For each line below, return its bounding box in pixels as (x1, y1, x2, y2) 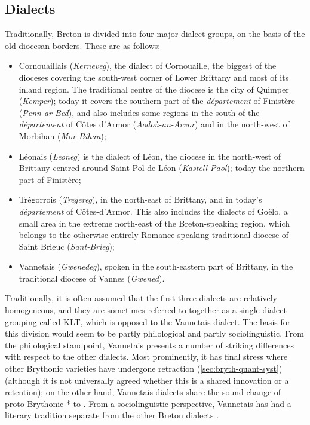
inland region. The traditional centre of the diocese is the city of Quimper (19, 82, 289, 95)
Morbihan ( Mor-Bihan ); (19, 129, 106, 142)
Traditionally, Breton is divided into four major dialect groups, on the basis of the (5, 27, 305, 40)
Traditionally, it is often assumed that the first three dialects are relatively (5, 292, 277, 304)
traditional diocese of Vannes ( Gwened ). (19, 271, 165, 284)
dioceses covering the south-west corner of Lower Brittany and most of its (19, 71, 289, 83)
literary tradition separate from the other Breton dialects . (5, 409, 219, 421)
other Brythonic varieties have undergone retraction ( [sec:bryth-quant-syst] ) (5, 362, 283, 375)
